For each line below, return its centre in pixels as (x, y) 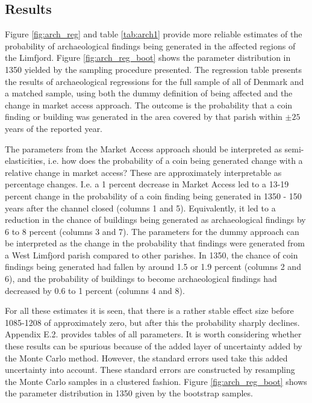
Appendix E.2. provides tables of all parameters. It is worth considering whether (153, 334)
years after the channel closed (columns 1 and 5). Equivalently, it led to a (140, 208)
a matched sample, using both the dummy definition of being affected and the (149, 93)
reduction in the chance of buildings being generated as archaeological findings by (155, 220)
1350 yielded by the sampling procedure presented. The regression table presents (154, 69)
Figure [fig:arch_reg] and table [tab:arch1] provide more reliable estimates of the (154, 34)
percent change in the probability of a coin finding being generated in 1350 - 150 (153, 195)
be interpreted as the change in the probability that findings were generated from (155, 243)
